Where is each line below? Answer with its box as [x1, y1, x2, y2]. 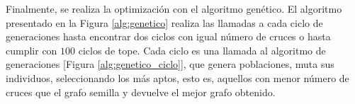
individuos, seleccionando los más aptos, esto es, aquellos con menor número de [6, 70, 349, 85]
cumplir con [6, 42, 57, 57]
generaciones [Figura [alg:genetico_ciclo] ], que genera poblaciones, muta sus [6, 57, 334, 71]
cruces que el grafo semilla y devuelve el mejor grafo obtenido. [6, 84, 276, 99]
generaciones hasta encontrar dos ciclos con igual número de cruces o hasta [6, 29, 331, 44]
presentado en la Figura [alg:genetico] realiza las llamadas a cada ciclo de [6, 15, 323, 30]
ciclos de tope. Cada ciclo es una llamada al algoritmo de [78, 42, 326, 57]
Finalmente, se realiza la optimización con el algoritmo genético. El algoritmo [6, 1, 342, 16]
